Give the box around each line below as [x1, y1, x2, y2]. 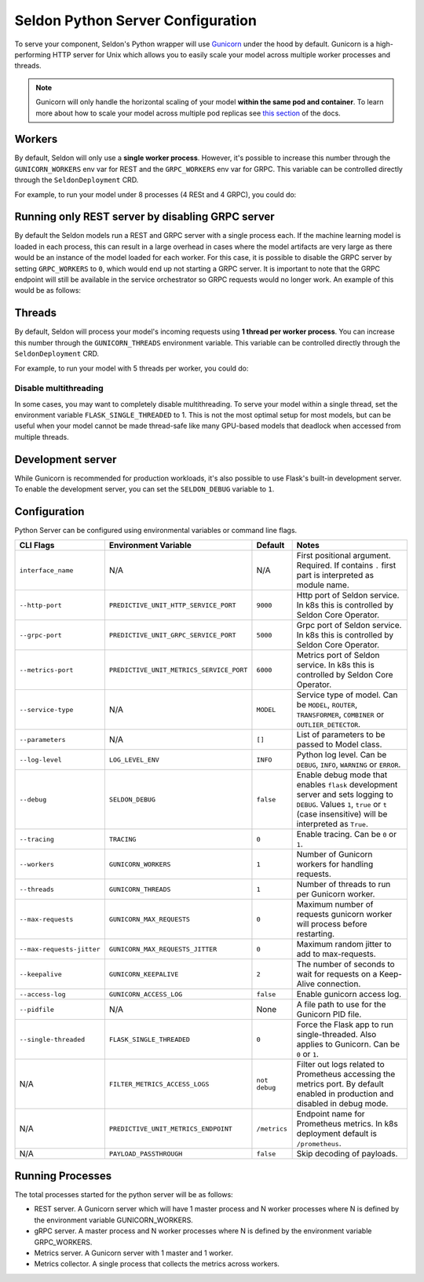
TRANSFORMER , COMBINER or [296, 709, 385, 720]
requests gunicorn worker [296, 909, 393, 920]
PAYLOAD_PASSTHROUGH [108, 1149, 183, 1158]
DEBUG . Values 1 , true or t [296, 799, 388, 810]
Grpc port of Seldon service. [296, 620, 402, 631]
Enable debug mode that [296, 769, 388, 780]
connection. [316, 978, 361, 989]
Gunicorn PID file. [296, 1009, 362, 1020]
